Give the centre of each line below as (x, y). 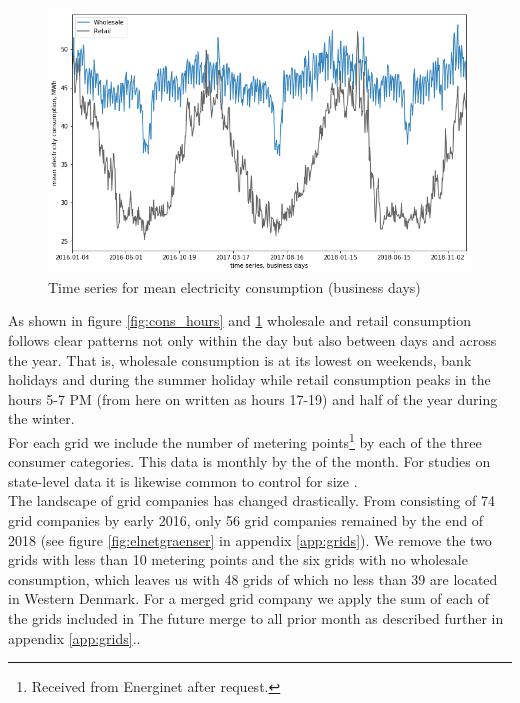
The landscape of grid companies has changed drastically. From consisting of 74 (251, 500)
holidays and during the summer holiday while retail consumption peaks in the (249, 379)
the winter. (41, 418)
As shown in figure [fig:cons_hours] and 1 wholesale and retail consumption (240, 320)
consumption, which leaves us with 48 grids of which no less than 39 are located (253, 578)
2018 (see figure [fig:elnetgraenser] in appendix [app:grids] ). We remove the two (250, 539)
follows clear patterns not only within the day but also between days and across (252, 340)
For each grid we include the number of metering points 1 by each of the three (245, 440)
